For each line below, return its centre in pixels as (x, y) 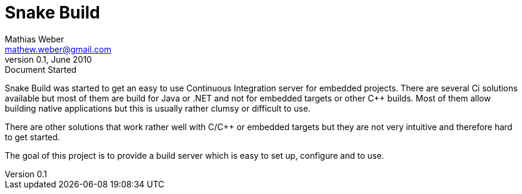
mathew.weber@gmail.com (58, 49)
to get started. (33, 137)
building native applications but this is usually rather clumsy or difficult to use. (158, 108)
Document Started (41, 69)
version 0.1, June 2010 (48, 59)
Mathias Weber (35, 39)
